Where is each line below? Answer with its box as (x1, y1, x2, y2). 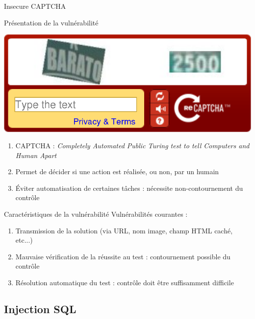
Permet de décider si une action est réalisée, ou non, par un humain (15, 166, 219, 177)
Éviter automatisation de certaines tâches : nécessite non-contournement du (15, 182, 243, 193)
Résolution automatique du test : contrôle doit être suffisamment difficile (15, 277, 234, 288)
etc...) (15, 235, 33, 245)
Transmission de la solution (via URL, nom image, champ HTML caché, (15, 225, 233, 235)
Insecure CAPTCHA (4, 1, 66, 11)
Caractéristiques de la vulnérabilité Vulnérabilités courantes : (4, 209, 188, 219)
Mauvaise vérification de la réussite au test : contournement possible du (15, 251, 230, 261)
